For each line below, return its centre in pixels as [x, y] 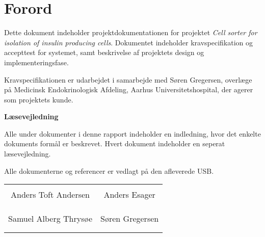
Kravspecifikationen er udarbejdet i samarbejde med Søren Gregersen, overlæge [128, 79]
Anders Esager [129, 195]
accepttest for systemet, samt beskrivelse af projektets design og [104, 52]
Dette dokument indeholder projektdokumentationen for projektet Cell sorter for [131, 32]
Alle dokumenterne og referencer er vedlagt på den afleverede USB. [109, 170]
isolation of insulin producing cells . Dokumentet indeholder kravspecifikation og [129, 42]
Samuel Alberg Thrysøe [50, 219]
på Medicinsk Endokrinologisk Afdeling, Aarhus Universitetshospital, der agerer [129, 89]
